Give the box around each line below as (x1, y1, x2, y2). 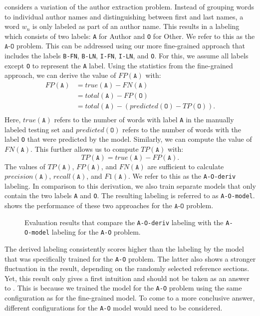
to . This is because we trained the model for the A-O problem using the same (4, 283, 242, 293)
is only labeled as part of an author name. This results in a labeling (32, 21, 240, 31)
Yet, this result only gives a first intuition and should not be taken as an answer (4, 273, 250, 283)
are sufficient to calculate (147, 161, 224, 171)
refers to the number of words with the (122, 124, 241, 134)
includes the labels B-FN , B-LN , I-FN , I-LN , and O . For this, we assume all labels (4, 50, 249, 61)
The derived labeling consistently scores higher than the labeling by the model (4, 243, 244, 254)
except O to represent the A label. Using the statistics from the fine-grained (4, 60, 233, 70)
